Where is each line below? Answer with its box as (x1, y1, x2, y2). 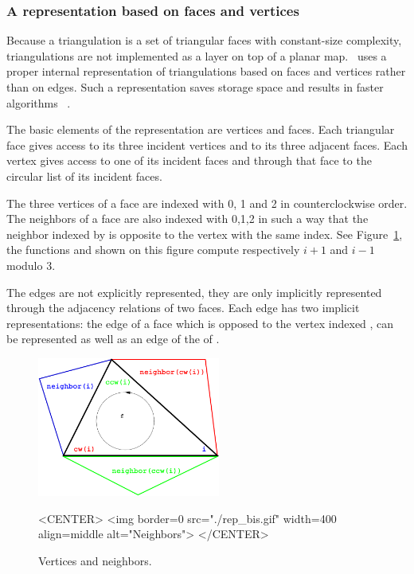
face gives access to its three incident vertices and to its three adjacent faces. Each (6, 136, 408, 153)
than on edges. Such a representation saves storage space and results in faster (6, 79, 384, 95)
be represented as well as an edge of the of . (6, 330, 220, 347)
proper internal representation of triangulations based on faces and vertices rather (6, 63, 406, 80)
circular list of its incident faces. (6, 167, 162, 184)
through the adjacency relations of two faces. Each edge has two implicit (6, 299, 360, 316)
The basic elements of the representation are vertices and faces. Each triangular (6, 121, 395, 138)
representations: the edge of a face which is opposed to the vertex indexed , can (6, 314, 394, 331)
